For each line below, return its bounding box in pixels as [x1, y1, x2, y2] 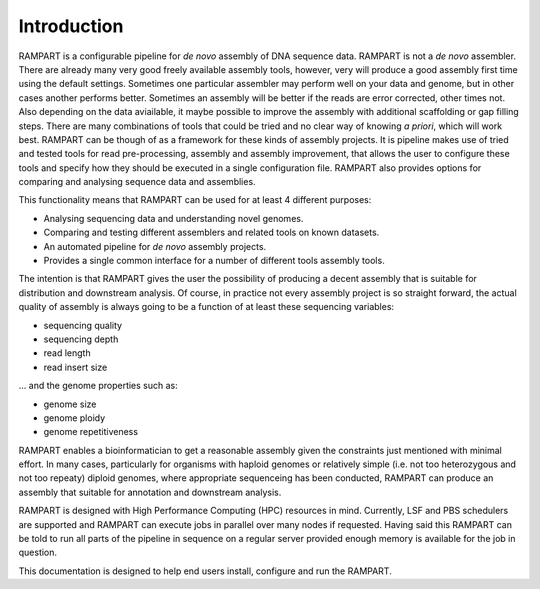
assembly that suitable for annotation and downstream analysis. [18, 486, 282, 498]
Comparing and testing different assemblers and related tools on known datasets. [43, 226, 380, 239]
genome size [43, 398, 97, 410]
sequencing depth [43, 333, 119, 345]
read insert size [43, 361, 108, 373]
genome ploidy [43, 411, 106, 424]
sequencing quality [43, 319, 123, 331]
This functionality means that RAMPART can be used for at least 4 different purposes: [18, 194, 372, 206]
